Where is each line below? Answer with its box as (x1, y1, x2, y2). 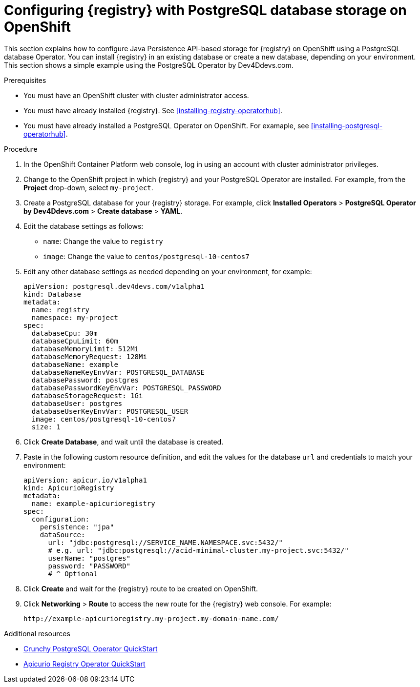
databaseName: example (31, 360, 118, 368)
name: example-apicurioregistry (31, 499, 155, 507)
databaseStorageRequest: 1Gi (31, 391, 143, 400)
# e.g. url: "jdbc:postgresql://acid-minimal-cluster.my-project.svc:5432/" (48, 546, 349, 554)
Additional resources (4, 629, 70, 638)
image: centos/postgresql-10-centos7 (31, 415, 176, 423)
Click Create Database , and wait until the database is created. (23, 437, 224, 446)
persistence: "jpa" (40, 523, 114, 531)
